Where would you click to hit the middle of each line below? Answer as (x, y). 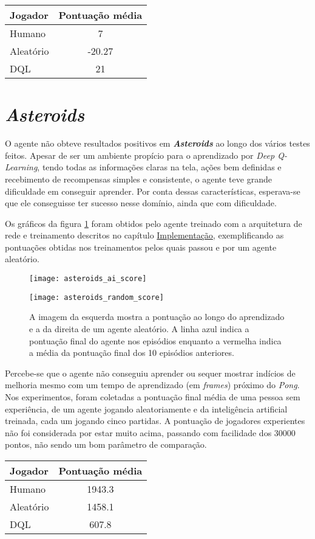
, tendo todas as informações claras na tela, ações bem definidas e (159, 167)
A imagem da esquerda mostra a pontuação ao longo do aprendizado (157, 317)
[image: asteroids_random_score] (97, 297)
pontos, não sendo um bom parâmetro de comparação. (106, 444)
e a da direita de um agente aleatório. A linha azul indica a (139, 328)
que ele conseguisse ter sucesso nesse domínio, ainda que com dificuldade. (141, 203)
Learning (21, 167)
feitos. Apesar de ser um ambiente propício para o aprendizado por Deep (140, 155)
